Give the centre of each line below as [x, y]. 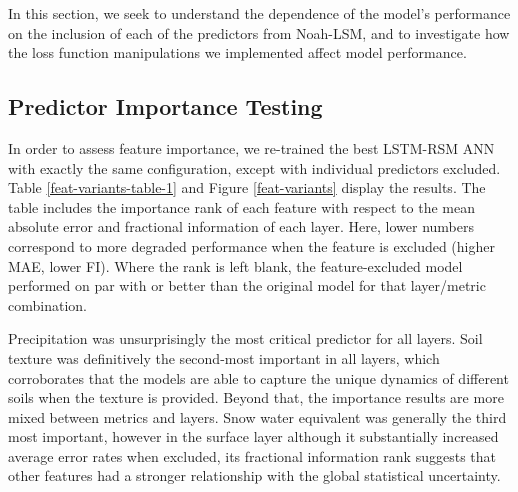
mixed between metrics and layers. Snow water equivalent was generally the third [257, 416]
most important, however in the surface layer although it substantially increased [253, 436]
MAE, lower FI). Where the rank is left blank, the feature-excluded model [235, 265]
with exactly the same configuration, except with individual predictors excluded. [254, 167]
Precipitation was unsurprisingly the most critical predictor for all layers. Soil [245, 338]
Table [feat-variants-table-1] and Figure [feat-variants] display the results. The [247, 187]
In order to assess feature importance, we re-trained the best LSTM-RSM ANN [251, 147]
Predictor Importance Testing [165, 106]
